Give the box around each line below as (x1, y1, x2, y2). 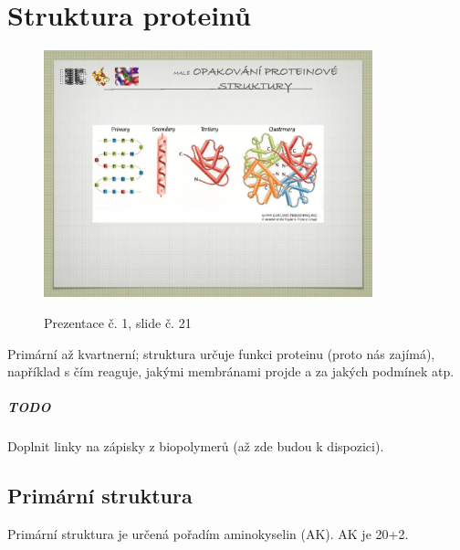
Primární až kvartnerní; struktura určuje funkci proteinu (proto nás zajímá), (7, 344, 435, 363)
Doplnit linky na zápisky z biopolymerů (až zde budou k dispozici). (7, 437, 384, 456)
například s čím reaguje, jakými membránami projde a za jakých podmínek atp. (7, 362, 455, 381)
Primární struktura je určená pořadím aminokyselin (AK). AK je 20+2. (7, 524, 409, 544)
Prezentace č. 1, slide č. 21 (44, 313, 192, 332)
